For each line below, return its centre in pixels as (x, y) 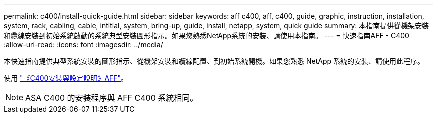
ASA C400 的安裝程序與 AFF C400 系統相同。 (112, 98)
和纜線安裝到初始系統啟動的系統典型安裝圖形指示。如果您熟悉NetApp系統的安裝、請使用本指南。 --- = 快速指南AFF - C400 (207, 36)
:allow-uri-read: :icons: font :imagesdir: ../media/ (84, 45)
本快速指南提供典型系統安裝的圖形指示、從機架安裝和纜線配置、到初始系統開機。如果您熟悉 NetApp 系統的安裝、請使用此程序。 (214, 61)
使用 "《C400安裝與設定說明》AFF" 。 (66, 78)
